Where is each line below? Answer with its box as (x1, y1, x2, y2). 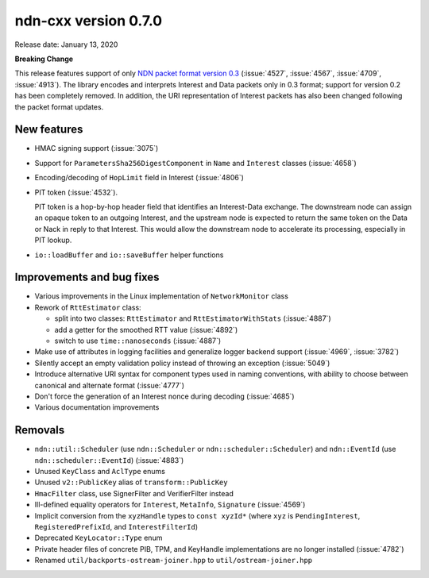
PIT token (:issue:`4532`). (34, 187, 118, 197)
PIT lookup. (34, 235, 72, 245)
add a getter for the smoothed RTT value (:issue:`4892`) (54, 325, 238, 334)
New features (14, 123, 83, 137)
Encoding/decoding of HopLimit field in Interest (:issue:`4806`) (34, 173, 244, 183)
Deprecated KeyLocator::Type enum (34, 533, 163, 543)
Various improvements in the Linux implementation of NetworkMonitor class (34, 291, 289, 301)
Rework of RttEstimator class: (34, 302, 142, 312)
